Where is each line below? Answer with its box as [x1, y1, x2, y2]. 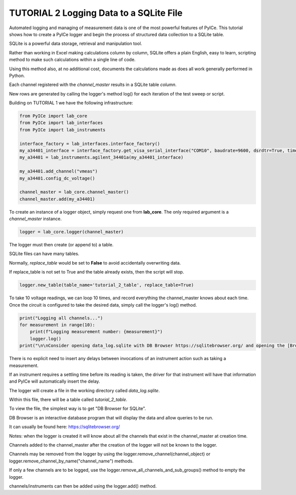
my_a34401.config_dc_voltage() [19, 176, 96, 181]
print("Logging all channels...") [19, 315, 103, 321]
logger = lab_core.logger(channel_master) [19, 229, 124, 235]
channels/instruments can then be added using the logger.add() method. [9, 483, 157, 489]
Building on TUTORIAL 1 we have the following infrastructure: [9, 100, 133, 106]
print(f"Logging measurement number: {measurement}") [30, 329, 163, 335]
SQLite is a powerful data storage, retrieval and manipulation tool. [9, 41, 143, 46]
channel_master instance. [9, 216, 62, 222]
